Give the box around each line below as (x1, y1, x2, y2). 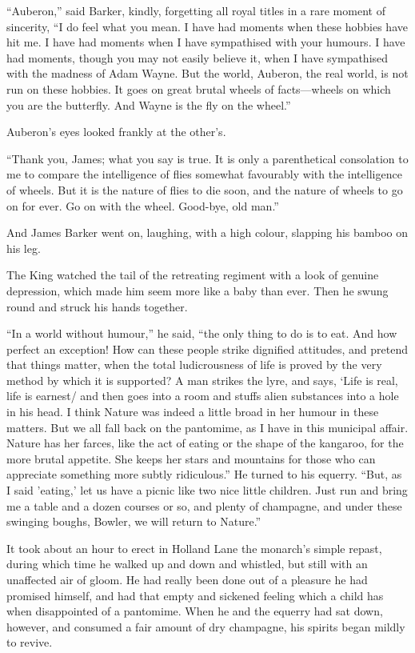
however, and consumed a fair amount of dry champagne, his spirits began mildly (6, 618, 405, 635)
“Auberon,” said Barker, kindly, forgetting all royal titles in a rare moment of (6, 2, 385, 18)
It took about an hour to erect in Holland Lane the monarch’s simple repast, (6, 539, 382, 556)
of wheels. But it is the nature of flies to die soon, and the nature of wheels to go (6, 181, 403, 198)
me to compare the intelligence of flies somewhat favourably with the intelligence (6, 166, 402, 182)
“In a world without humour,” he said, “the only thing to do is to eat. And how (6, 325, 397, 342)
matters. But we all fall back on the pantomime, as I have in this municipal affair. (6, 419, 409, 435)
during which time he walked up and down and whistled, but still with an (6, 555, 368, 572)
